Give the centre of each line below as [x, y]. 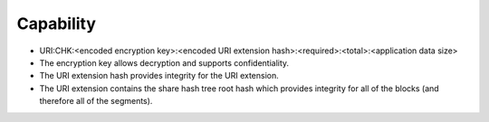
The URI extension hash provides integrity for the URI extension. [159, 76]
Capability [57, 23]
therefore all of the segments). [96, 101]
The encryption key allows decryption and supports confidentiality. [164, 62]
